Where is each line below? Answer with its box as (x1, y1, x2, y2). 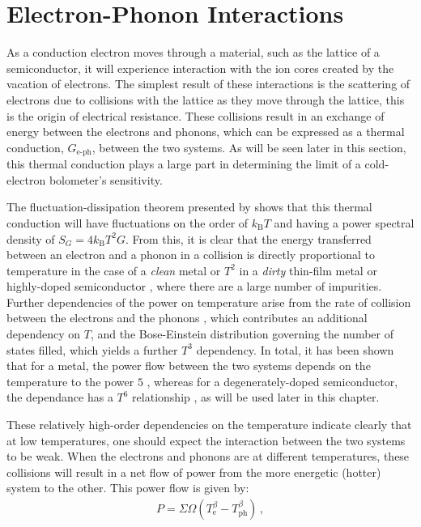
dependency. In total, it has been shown (196, 341, 394, 358)
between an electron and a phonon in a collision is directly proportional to (6, 246, 375, 263)
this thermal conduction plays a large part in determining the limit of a (6, 155, 361, 172)
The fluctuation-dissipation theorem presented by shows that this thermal (6, 198, 372, 215)
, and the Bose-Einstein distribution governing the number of (90, 325, 393, 342)
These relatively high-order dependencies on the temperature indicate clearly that (6, 416, 412, 433)
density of (6, 230, 55, 247)
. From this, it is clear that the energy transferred (125, 230, 372, 247)
